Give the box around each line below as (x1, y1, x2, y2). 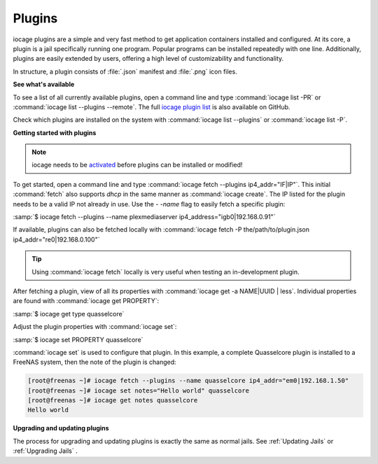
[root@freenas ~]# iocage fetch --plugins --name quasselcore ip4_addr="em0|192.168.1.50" (27, 377, 349, 385)
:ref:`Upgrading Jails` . (13, 447, 78, 455)
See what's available (13, 80, 75, 89)
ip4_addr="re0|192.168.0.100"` (13, 235, 100, 244)
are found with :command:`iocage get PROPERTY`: (13, 297, 160, 305)
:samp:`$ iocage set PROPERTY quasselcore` (13, 335, 143, 344)
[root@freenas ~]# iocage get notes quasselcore (27, 396, 198, 405)
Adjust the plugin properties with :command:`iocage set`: (13, 323, 177, 331)
